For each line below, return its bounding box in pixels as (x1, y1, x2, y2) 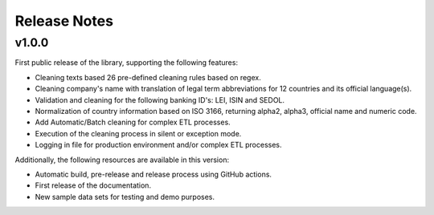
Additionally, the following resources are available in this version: (14, 155, 229, 164)
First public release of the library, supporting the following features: (14, 58, 239, 67)
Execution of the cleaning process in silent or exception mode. (35, 128, 242, 138)
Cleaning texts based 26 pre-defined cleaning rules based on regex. (35, 72, 261, 82)
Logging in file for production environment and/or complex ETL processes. (35, 140, 282, 150)
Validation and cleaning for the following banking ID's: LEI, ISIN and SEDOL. (35, 95, 285, 104)
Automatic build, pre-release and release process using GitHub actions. (35, 169, 272, 179)
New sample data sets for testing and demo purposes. (35, 192, 215, 201)
